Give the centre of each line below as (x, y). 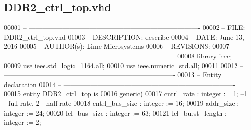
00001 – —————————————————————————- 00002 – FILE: (125, 27)
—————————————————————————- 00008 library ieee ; (118, 55)
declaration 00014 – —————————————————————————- (120, 84)
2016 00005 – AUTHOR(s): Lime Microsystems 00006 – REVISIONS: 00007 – (119, 46)
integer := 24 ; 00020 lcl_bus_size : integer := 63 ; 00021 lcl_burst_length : (115, 112)
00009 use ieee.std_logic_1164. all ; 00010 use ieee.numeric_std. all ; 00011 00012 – (124, 65)
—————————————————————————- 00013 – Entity (113, 75)
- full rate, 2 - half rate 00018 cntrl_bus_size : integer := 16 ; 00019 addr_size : (122, 103)
